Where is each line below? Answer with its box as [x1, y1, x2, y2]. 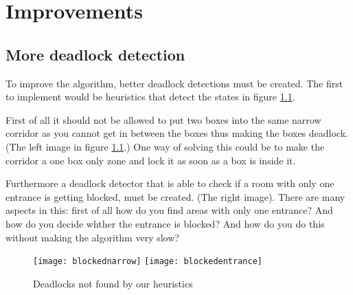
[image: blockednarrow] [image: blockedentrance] [33, 256, 262, 267]
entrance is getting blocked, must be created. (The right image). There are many [5, 189, 345, 204]
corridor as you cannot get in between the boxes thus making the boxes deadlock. [5, 126, 348, 140]
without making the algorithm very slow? [5, 230, 179, 244]
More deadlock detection [5, 43, 185, 65]
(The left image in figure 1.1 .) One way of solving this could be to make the [5, 139, 325, 153]
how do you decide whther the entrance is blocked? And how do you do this [5, 216, 325, 230]
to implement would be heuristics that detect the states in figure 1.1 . [5, 89, 295, 104]
